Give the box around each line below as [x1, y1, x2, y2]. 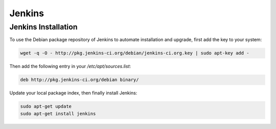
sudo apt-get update [20, 104, 72, 109]
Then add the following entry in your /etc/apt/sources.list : [9, 63, 131, 70]
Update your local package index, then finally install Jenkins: [9, 90, 137, 96]
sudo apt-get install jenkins [20, 111, 96, 116]
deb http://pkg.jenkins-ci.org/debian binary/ [20, 77, 139, 83]
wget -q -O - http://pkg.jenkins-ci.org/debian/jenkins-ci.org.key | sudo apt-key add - [20, 50, 250, 56]
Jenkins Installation [9, 22, 78, 31]
